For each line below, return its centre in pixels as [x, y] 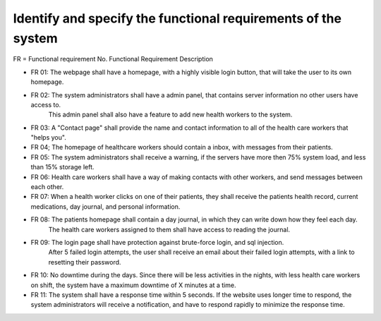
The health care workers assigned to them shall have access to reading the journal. [169, 229]
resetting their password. [85, 262]
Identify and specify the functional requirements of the [177, 18]
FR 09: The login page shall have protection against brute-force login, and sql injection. [157, 242]
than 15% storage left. [62, 167]
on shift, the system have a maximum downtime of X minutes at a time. [133, 285]
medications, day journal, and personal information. [105, 206]
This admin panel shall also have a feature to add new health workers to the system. [170, 115]
